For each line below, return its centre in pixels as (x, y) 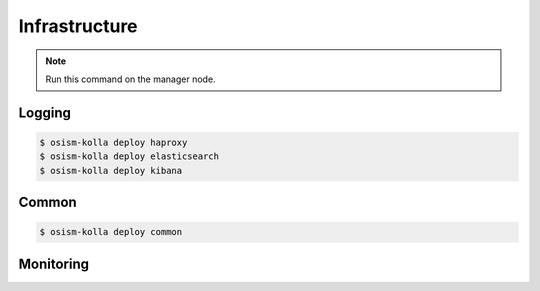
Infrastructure (78, 26)
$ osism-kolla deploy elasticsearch (129, 156)
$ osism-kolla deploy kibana (111, 170)
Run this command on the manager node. (130, 79)
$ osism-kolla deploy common (111, 232)
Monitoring (54, 263)
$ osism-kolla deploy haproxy (113, 142)
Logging (45, 112)
